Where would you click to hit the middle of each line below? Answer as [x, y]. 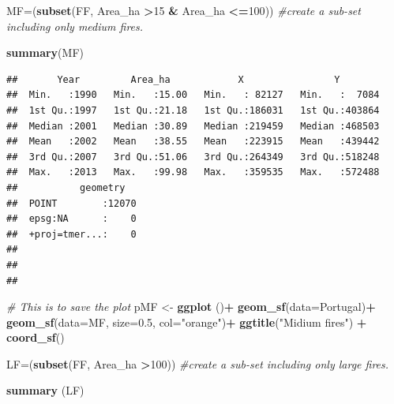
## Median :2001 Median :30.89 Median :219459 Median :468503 [193, 126]
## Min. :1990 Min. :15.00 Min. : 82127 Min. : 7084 [193, 95]
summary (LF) [45, 390]
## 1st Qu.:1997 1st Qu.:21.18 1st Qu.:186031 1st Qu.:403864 [193, 110]
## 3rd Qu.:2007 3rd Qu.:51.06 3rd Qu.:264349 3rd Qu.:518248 [193, 157]
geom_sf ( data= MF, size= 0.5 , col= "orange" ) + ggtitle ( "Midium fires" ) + [187, 322]
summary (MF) [45, 52]
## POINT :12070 [71, 203]
